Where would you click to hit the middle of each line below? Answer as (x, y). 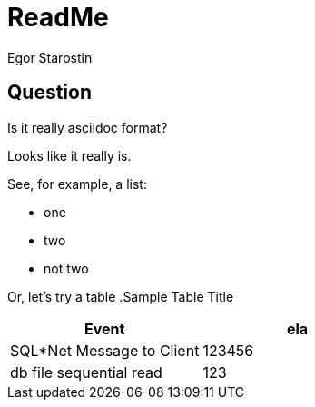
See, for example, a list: (77, 184)
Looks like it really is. (69, 155)
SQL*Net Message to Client (105, 350)
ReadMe (58, 17)
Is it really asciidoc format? (88, 127)
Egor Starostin (50, 57)
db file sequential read (86, 372)
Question (49, 93)
